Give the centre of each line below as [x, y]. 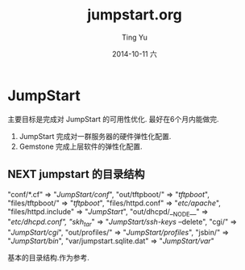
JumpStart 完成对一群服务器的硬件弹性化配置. [95, 136]
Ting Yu [135, 37]
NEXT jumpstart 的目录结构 [76, 174]
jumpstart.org [135, 15]
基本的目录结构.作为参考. [49, 258]
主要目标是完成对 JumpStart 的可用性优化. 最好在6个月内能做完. [113, 119]
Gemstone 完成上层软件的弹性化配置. [81, 146]
